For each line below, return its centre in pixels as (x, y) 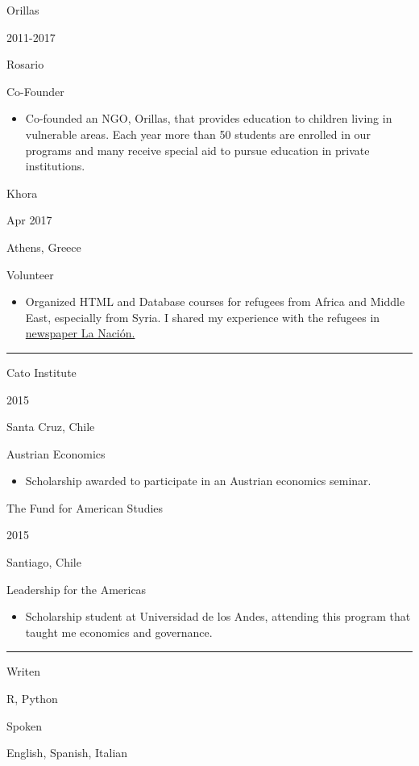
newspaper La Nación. (80, 333)
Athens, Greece (44, 247)
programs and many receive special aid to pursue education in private (197, 150)
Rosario (25, 64)
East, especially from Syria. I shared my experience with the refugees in (203, 317)
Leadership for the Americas (77, 589)
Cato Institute (41, 372)
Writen (24, 671)
